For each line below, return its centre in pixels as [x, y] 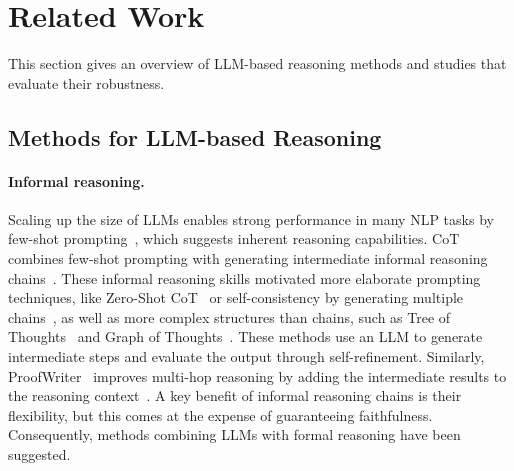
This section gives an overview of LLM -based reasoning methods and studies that [257, 63]
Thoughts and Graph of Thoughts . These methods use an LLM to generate [245, 336]
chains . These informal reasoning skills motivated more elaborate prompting [244, 277]
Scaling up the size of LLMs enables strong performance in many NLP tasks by [251, 218]
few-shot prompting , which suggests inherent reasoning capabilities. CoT [234, 238]
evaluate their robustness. [86, 82]
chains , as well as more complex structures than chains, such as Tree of [229, 316]
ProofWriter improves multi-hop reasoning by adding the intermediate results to [257, 375]
